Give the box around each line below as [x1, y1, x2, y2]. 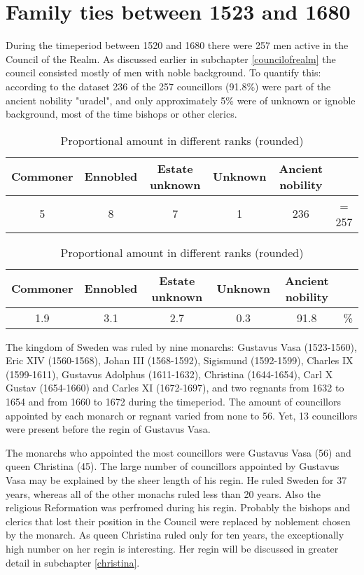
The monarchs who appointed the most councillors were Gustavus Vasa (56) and [6, 445, 351, 459]
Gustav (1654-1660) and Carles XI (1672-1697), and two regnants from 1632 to [6, 380, 344, 395]
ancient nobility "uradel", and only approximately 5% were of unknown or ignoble [6, 92, 356, 107]
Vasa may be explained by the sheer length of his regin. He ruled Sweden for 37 [6, 473, 347, 487]
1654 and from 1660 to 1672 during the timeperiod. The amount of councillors [6, 394, 341, 409]
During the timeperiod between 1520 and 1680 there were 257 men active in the [6, 38, 349, 53]
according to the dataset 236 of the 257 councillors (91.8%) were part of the [6, 78, 331, 93]
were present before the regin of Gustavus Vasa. [6, 422, 211, 436]
